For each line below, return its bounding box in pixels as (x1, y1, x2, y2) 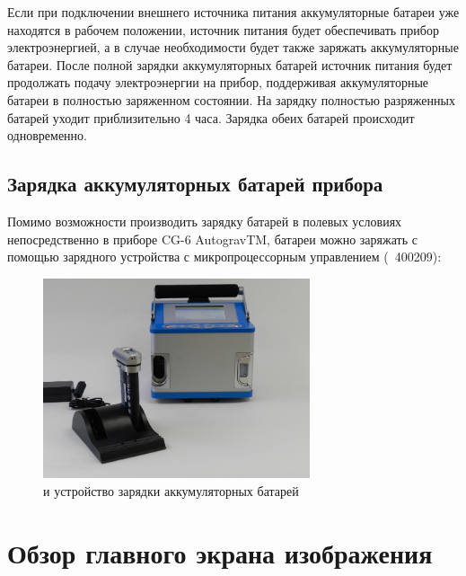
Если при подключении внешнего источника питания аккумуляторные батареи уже (7, 3, 460, 21)
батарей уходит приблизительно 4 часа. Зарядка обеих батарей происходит (7, 108, 415, 127)
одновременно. (7, 126, 87, 145)
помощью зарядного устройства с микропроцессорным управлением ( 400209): (7, 247, 442, 266)
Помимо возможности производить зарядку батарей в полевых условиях (7, 211, 402, 230)
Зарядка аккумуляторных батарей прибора (7, 170, 383, 198)
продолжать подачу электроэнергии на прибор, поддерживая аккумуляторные (7, 73, 429, 92)
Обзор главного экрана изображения (7, 534, 433, 571)
